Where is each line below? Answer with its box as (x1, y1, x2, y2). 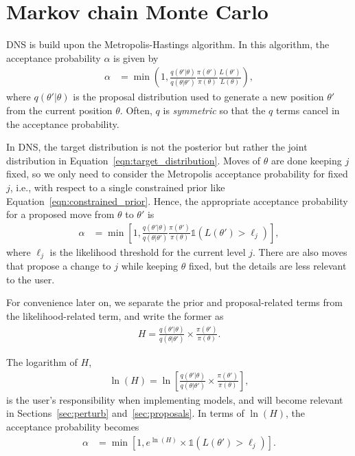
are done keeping (271, 153, 342, 167)
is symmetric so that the (163, 102, 266, 117)
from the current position (6, 102, 113, 117)
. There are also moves (253, 244, 347, 259)
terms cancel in (275, 102, 340, 117)
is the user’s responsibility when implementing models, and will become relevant (6, 392, 343, 406)
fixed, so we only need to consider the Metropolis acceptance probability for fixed (6, 166, 348, 181)
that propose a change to (6, 259, 111, 273)
